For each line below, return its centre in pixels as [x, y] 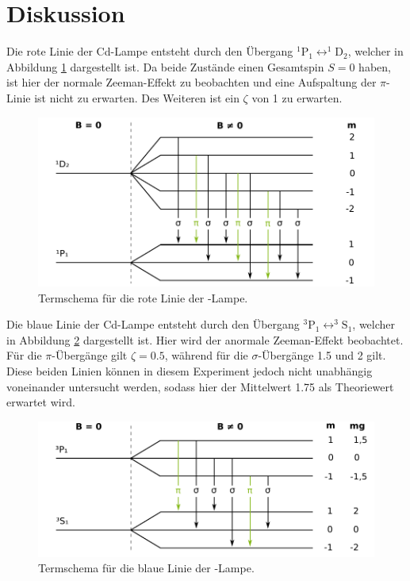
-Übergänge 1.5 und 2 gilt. [322, 355]
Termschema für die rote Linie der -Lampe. [143, 297]
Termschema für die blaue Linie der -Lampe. [146, 568]
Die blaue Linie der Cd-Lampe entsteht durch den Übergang [153, 324]
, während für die [206, 355]
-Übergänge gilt [90, 355]
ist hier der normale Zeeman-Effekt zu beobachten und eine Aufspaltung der [192, 82]
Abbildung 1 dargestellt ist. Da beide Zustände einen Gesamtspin [165, 66]
